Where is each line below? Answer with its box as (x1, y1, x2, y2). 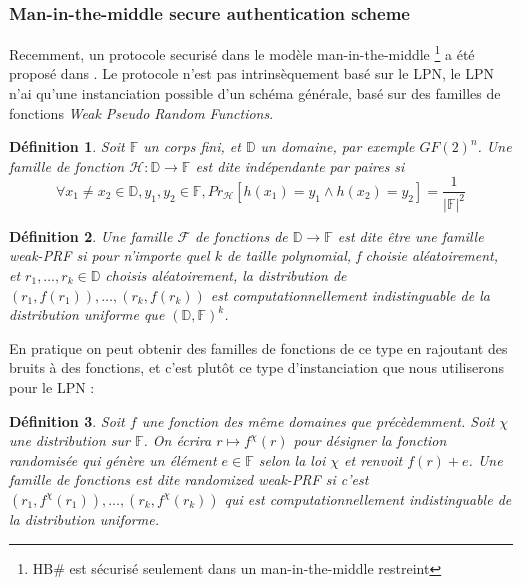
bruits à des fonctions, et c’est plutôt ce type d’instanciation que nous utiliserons (9, 357, 504, 378)
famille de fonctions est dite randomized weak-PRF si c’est (9, 469, 369, 490)
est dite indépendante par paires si (195, 155, 405, 176)
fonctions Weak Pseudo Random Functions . (9, 102, 274, 123)
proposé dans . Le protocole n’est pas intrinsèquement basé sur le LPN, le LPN (9, 63, 495, 84)
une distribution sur (9, 430, 130, 451)
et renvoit (344, 449, 403, 470)
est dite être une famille (337, 225, 484, 246)
